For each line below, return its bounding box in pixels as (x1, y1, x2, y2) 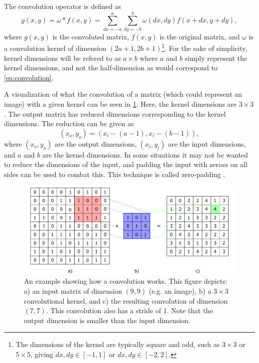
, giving (30, 349, 53, 360)
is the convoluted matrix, (52, 31, 129, 41)
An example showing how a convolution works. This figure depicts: (24, 276, 228, 286)
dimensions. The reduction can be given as (4, 118, 134, 129)
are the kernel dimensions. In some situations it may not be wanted (42, 149, 248, 160)
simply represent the (185, 52, 247, 63)
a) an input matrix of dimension (24, 286, 122, 296)
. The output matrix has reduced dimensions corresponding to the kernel (4, 108, 226, 119)
